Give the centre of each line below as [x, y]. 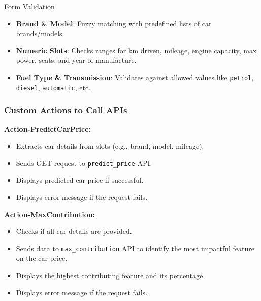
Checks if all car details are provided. [74, 231]
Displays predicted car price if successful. [80, 180]
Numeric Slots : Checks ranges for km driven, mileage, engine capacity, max [136, 50]
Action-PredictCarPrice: [47, 129]
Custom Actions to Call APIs [66, 110]
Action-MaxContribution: [50, 214]
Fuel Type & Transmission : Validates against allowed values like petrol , [135, 77]
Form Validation [29, 6]
